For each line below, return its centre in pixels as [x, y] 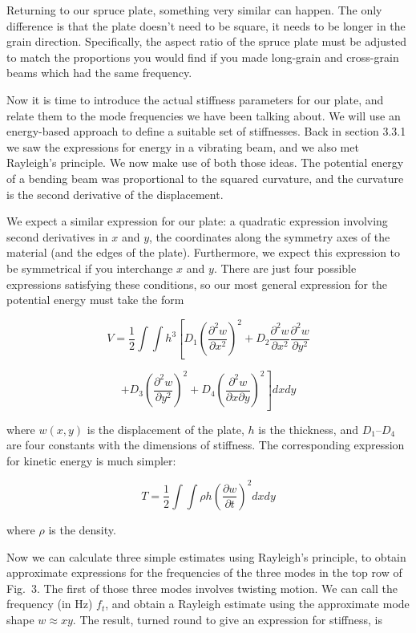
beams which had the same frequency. [99, 73]
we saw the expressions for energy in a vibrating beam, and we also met [183, 146]
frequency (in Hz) [50, 604]
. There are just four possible [285, 268]
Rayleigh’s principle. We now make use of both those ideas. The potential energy [205, 162]
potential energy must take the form [95, 300]
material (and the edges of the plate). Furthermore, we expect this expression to [204, 252]
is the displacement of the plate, [166, 429]
